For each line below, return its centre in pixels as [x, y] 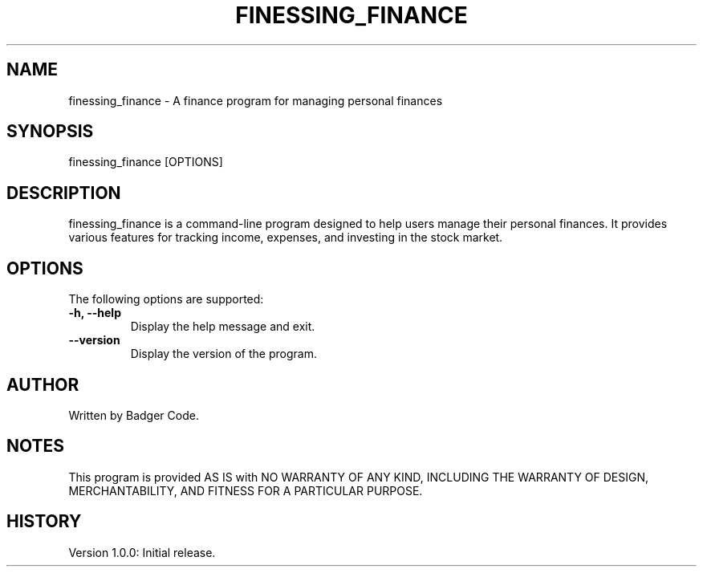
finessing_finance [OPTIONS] [146, 162]
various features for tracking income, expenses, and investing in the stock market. [286, 238]
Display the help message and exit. [223, 327]
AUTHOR [43, 384]
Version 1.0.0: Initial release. [142, 552]
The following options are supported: [166, 299]
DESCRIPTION [64, 193]
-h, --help [95, 313]
